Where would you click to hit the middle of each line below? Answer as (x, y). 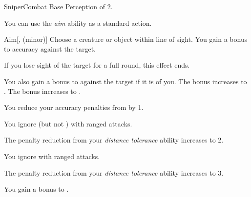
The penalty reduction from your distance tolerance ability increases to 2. (114, 140)
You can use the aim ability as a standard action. (78, 23)
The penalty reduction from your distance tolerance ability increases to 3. (114, 172)
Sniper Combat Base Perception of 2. (58, 6)
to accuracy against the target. (50, 48)
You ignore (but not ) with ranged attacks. (68, 123)
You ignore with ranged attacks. (52, 156)
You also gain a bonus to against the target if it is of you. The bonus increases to (125, 81)
